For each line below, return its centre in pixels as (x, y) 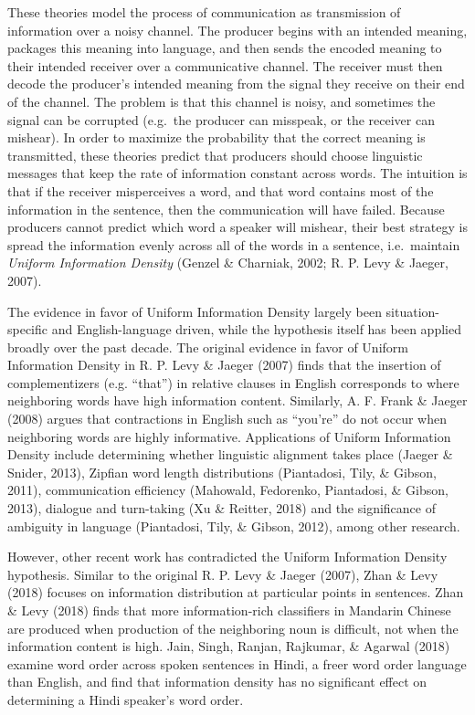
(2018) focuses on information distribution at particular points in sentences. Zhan (236, 592)
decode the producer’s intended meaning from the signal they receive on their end (236, 84)
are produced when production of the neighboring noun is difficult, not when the (233, 628)
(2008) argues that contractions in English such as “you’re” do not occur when (227, 419)
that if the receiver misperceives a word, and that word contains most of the (221, 190)
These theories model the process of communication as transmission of (204, 12)
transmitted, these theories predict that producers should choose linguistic (215, 155)
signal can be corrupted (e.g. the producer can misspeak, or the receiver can (221, 119)
